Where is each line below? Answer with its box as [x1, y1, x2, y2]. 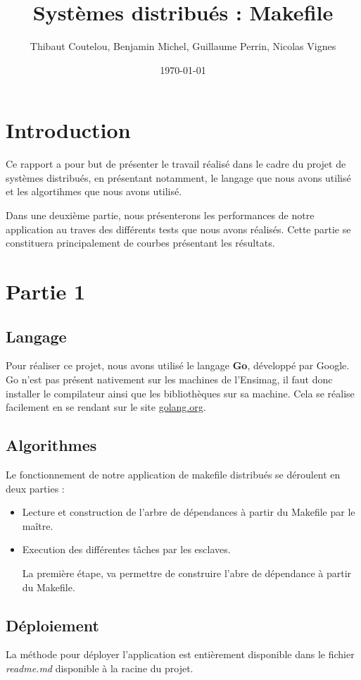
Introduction [6, 116, 131, 144]
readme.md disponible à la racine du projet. [6, 660, 194, 675]
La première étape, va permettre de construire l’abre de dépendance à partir [22, 565, 352, 580]
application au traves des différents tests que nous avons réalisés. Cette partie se [6, 221, 351, 236]
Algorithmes [6, 434, 97, 456]
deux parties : [6, 481, 65, 495]
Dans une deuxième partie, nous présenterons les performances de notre [6, 208, 315, 223]
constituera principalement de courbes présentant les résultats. [6, 235, 275, 250]
